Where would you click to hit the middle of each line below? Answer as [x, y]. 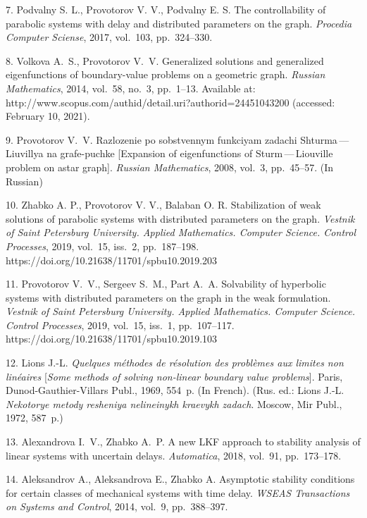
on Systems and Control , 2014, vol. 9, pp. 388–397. [117, 506]
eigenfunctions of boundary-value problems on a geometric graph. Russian [166, 74]
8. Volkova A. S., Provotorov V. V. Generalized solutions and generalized [165, 60]
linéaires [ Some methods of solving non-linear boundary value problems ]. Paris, [174, 376]
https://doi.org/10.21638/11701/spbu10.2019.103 [112, 339]
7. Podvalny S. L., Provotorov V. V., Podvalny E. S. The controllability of [166, 9]
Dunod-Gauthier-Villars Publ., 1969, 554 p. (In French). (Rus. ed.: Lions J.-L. [175, 390]
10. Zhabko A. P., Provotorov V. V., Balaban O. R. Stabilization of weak [163, 205]
